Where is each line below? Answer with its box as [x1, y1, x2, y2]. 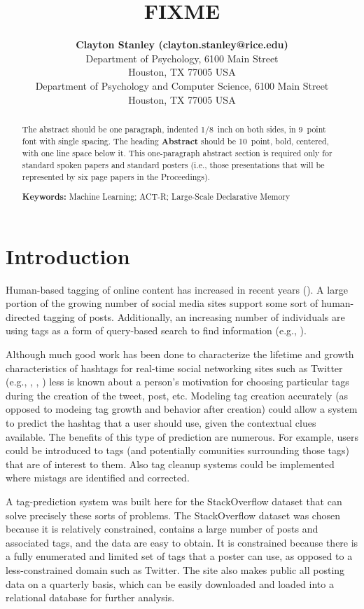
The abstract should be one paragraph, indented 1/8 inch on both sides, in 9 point [22, 123, 326, 135]
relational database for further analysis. [6, 590, 175, 605]
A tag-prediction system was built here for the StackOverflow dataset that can [6, 493, 342, 508]
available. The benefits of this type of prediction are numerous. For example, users [6, 429, 358, 444]
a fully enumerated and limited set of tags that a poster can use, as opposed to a [6, 549, 353, 563]
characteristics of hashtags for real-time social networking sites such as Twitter [6, 360, 343, 375]
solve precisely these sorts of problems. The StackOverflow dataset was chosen [6, 507, 340, 522]
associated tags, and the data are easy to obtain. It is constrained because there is [6, 535, 358, 549]
